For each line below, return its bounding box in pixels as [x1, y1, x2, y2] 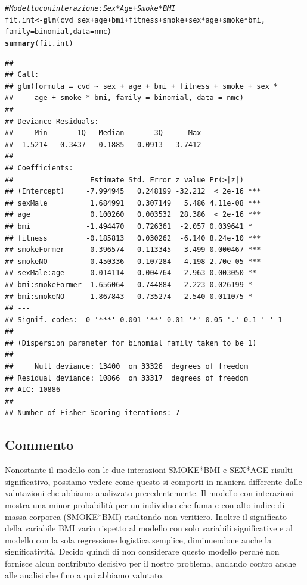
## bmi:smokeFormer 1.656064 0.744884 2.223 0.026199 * [5, 280, 253, 289]
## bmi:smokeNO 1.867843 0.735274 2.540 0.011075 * [5, 292, 253, 301]
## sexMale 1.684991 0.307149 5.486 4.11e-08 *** [5, 198, 261, 207]
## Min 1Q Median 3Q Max [5, 129, 201, 138]
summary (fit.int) [5, 39, 73, 48]
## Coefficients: [5, 163, 73, 172]
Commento [5, 435, 74, 454]
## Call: [5, 70, 39, 79]
